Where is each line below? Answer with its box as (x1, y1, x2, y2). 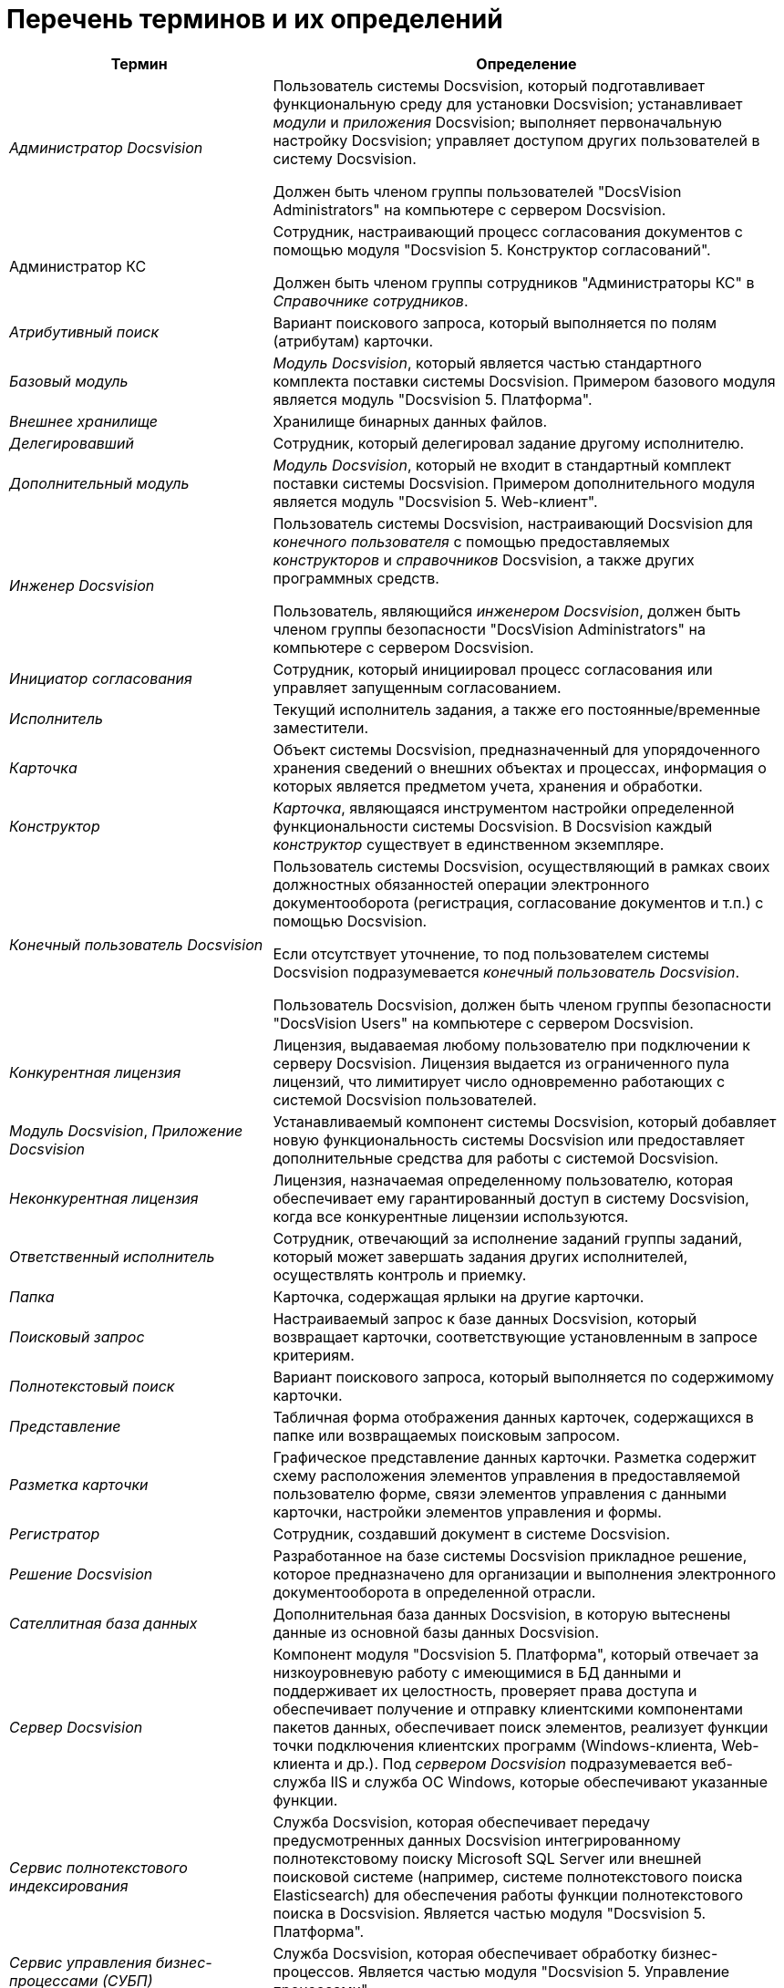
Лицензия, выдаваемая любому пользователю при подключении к (273, 1035, 750, 1054)
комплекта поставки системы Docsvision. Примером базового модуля (273, 371, 776, 390)
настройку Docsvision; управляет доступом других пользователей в (273, 130, 760, 150)
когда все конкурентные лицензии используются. (273, 1206, 629, 1226)
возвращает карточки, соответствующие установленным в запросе (273, 1327, 758, 1346)
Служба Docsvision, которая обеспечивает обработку (273, 1943, 657, 1962)
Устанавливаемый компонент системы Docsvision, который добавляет (273, 1112, 777, 1131)
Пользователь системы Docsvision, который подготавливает (273, 76, 705, 95)
